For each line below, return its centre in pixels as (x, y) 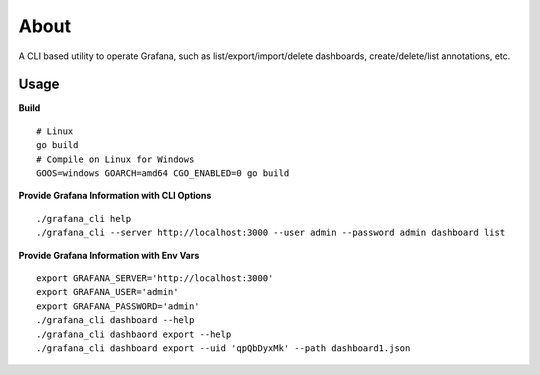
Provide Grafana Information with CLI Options (115, 196)
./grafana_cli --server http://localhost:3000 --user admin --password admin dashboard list (271, 233)
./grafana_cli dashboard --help (115, 320)
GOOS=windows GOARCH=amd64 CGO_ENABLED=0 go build (163, 173)
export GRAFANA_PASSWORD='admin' (118, 306)
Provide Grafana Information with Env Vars (109, 255)
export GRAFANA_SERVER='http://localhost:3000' (155, 278)
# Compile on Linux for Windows (115, 159)
